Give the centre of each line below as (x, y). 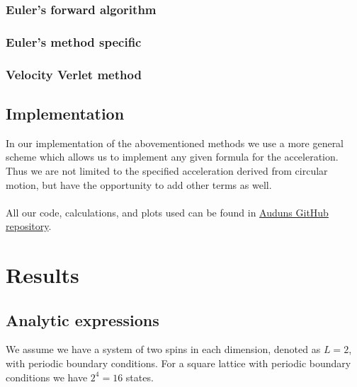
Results (42, 275)
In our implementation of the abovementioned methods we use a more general (175, 143)
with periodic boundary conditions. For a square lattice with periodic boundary (178, 363)
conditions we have (47, 377)
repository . (29, 226)
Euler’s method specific (74, 41)
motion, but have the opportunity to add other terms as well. (139, 184)
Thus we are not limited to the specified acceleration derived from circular (167, 170)
